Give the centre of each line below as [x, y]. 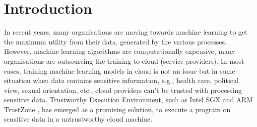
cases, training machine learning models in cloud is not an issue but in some [120, 70]
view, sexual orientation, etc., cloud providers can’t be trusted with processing [123, 90]
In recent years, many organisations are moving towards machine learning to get [126, 32]
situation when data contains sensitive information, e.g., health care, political [121, 80]
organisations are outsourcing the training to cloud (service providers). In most [124, 61]
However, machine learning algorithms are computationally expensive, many [120, 51]
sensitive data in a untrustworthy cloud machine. [78, 119]
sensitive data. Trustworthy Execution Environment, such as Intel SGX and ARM [128, 100]
